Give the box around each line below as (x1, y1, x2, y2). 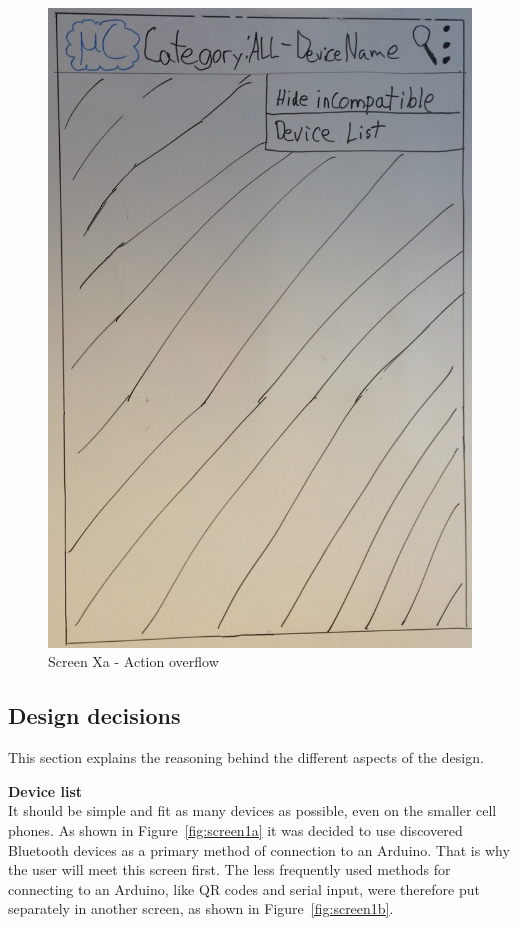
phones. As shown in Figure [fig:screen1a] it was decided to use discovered (8, 819, 463, 840)
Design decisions (8, 700, 181, 731)
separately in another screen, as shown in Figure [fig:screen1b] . (8, 898, 394, 919)
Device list (8, 780, 83, 801)
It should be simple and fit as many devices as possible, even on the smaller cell (8, 800, 497, 821)
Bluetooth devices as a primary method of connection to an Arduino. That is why (8, 839, 510, 860)
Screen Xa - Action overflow (48, 651, 219, 672)
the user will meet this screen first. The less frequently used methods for (8, 859, 451, 880)
